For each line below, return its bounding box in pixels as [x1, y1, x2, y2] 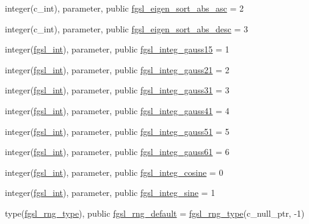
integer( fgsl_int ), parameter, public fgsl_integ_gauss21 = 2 [5, 63, 230, 76]
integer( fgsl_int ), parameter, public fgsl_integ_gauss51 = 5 [5, 125, 230, 137]
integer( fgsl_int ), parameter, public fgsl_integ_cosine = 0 [5, 165, 224, 178]
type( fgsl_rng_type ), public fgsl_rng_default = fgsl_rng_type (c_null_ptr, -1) [5, 206, 305, 219]
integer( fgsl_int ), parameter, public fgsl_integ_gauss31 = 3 [5, 84, 230, 96]
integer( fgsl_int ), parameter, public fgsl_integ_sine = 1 [5, 186, 216, 199]
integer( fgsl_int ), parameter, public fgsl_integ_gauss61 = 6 [5, 145, 230, 158]
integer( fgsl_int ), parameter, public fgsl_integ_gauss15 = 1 [5, 43, 230, 56]
